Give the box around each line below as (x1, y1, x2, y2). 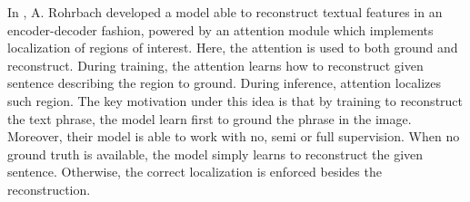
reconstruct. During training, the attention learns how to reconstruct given (7, 55, 424, 74)
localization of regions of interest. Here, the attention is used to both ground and (7, 38, 458, 57)
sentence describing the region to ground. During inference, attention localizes (7, 73, 442, 92)
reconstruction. (7, 179, 91, 198)
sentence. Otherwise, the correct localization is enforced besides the (7, 162, 382, 181)
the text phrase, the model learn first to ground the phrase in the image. (7, 109, 412, 128)
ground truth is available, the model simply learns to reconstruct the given (7, 144, 424, 163)
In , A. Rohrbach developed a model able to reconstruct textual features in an (7, 3, 443, 21)
